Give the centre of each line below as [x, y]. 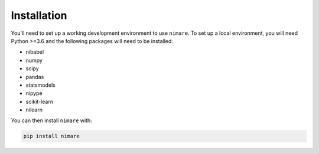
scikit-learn [39, 101]
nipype [34, 93]
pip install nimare [51, 136]
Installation [39, 15]
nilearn [34, 110]
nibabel [35, 52]
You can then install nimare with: [52, 120]
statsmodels [40, 85]
